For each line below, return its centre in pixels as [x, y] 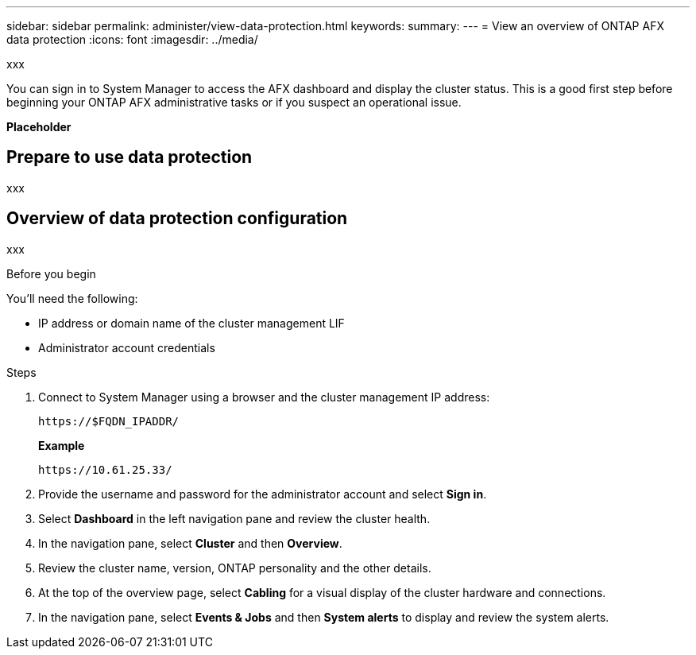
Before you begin [51, 273]
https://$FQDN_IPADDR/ [109, 421]
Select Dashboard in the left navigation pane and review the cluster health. [234, 518]
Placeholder [39, 127]
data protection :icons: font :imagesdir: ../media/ [132, 39]
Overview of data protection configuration [177, 219]
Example [62, 445]
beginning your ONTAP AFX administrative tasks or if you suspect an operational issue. [234, 102]
